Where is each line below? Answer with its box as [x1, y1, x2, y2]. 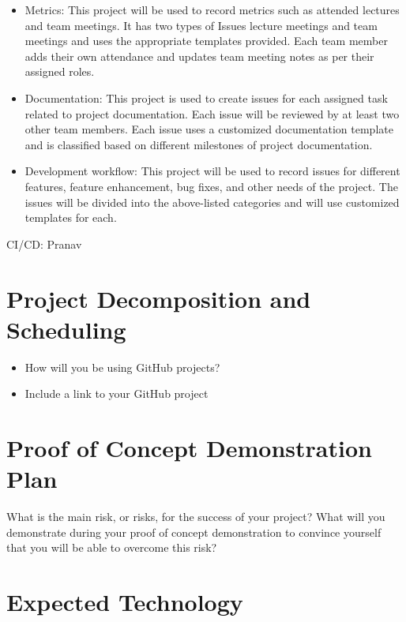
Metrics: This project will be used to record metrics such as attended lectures [24, 2, 400, 17]
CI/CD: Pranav [6, 235, 82, 252]
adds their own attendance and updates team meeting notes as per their [24, 47, 374, 64]
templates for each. [24, 209, 117, 226]
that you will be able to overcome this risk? [6, 539, 217, 556]
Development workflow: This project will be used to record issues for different [24, 163, 400, 179]
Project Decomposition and [6, 282, 311, 314]
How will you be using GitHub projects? [24, 358, 220, 375]
